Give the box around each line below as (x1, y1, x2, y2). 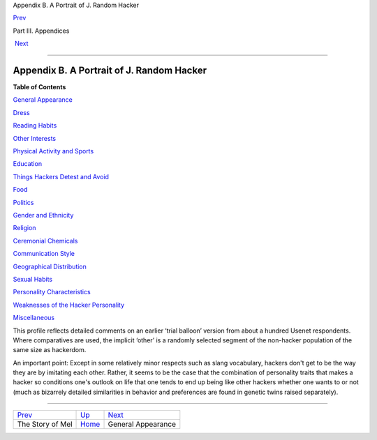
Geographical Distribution (13, 262, 87, 271)
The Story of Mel (17, 419, 73, 429)
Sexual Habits (13, 275, 53, 283)
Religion (13, 224, 36, 232)
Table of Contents (13, 83, 66, 91)
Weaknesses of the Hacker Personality (13, 301, 125, 309)
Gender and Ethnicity (13, 211, 74, 219)
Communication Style (13, 250, 75, 258)
